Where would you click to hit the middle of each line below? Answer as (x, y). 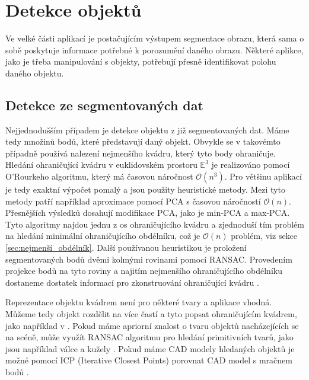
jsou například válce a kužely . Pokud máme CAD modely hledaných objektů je (150, 348)
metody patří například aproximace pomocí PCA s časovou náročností (133, 201)
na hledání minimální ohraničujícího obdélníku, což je (103, 236)
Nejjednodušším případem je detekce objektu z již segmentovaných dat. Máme (147, 130)
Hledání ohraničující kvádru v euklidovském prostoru (101, 165)
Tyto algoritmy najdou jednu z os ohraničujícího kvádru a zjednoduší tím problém (155, 224)
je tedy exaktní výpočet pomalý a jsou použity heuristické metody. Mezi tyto (145, 189)
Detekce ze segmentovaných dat (104, 105)
